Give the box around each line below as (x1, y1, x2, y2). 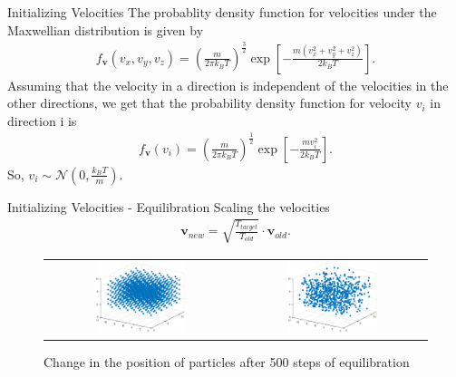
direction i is (7, 111, 77, 130)
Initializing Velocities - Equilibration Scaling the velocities (7, 197, 330, 216)
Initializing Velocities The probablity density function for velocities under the (7, 3, 437, 21)
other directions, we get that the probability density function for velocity (7, 93, 412, 112)
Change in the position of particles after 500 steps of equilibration (44, 353, 410, 372)
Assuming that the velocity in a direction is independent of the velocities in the (7, 75, 449, 94)
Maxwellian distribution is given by (7, 20, 204, 39)
